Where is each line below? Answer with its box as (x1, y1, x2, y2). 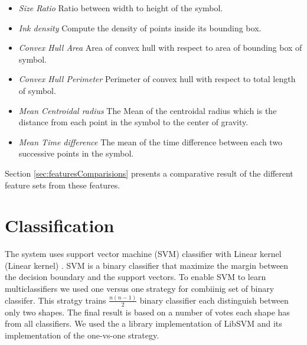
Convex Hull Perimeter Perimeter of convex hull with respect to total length (18, 73, 296, 85)
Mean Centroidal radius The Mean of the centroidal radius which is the (18, 104, 277, 116)
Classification (5, 213, 115, 237)
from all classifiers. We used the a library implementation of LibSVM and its (5, 317, 282, 330)
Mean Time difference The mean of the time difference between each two (18, 135, 283, 148)
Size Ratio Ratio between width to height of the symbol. (18, 2, 223, 14)
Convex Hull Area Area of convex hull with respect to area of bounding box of (18, 41, 302, 54)
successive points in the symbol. (18, 147, 134, 160)
